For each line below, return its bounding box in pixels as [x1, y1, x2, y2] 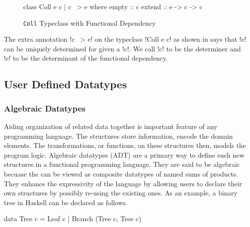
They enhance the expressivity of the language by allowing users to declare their [4, 178, 242, 188]
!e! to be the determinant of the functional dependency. [4, 53, 168, 63]
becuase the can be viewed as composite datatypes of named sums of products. [4, 169, 238, 178]
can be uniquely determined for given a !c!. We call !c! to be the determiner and [4, 43, 241, 53]
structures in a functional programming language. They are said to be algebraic [4, 159, 240, 169]
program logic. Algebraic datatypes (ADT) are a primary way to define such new [4, 149, 245, 160]
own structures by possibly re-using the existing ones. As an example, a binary [4, 188, 237, 198]
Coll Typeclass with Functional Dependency [23, 17, 156, 28]
